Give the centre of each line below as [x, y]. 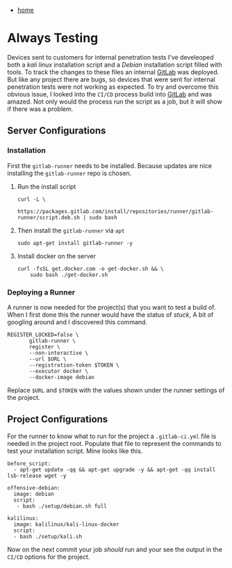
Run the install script [47, 186]
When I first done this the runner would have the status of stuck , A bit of [110, 315]
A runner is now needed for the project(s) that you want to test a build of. [112, 307]
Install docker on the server [56, 256]
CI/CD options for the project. [49, 557]
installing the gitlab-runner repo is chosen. [69, 173]
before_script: [29, 463]
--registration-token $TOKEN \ [74, 365]
